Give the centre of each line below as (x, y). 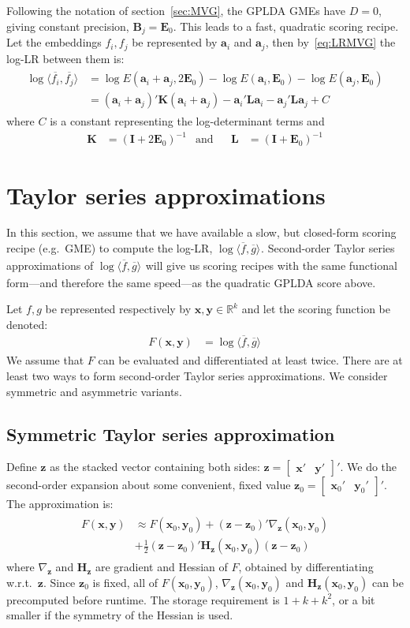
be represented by (175, 42)
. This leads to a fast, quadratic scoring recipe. (286, 26)
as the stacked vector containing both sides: (155, 467)
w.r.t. (19, 582)
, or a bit (354, 599)
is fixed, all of (125, 582)
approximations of (50, 265)
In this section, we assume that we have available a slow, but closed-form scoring (201, 232)
